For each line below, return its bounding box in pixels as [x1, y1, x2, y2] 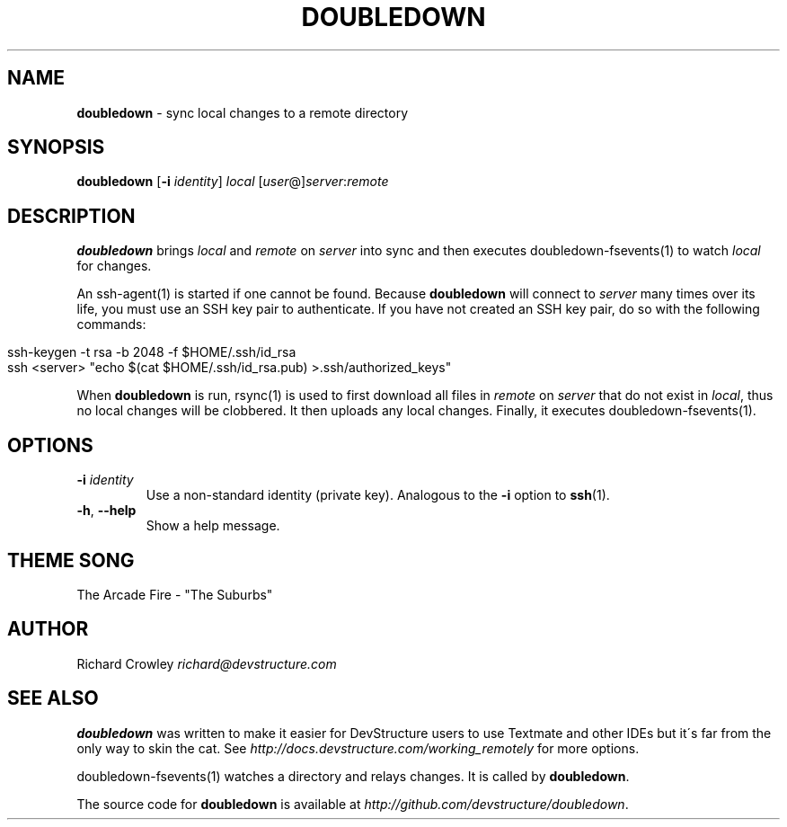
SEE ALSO [7, 687, 99, 710]
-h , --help [76, 502, 137, 519]
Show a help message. [146, 518, 280, 534]
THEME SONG [7, 548, 135, 572]
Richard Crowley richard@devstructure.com [76, 655, 337, 671]
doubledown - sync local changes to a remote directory [76, 104, 409, 120]
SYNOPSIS [7, 136, 105, 159]
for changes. [76, 258, 152, 274]
